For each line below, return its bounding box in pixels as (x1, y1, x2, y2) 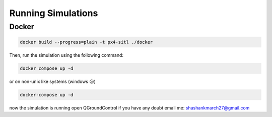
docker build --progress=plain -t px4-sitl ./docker (20, 39, 153, 45)
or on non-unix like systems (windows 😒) (9, 78, 96, 84)
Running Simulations (9, 8, 98, 19)
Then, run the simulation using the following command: (9, 52, 123, 58)
